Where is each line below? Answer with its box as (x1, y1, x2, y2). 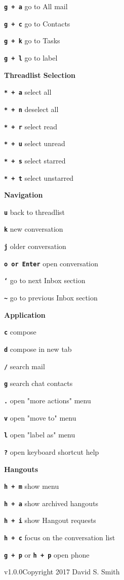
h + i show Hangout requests (4, 515, 96, 526)
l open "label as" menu (4, 429, 75, 440)
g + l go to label (4, 52, 58, 63)
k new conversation (4, 224, 63, 234)
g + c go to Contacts (4, 18, 70, 29)
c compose (4, 326, 36, 337)
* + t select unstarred (4, 172, 74, 183)
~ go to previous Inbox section (4, 292, 98, 303)
